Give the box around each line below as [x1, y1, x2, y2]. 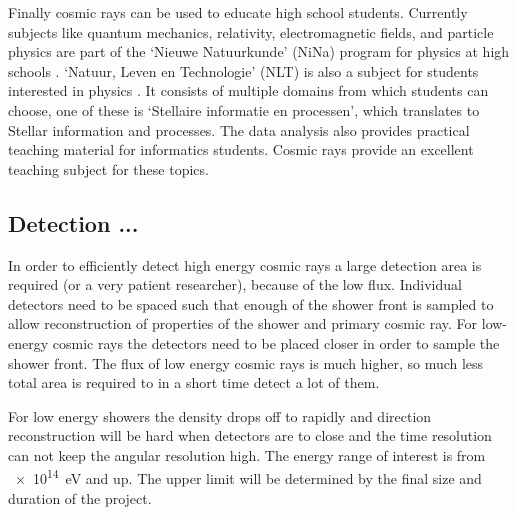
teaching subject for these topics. [8, 158, 209, 179]
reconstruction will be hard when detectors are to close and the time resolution [8, 425, 492, 446]
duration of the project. [8, 487, 152, 508]
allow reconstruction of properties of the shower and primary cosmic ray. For [8, 313, 478, 334]
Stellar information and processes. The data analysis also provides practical [8, 119, 470, 140]
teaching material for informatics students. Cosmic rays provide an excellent [8, 139, 474, 160]
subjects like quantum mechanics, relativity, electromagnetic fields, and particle [8, 21, 494, 42]
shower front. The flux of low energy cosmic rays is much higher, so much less [8, 352, 484, 373]
